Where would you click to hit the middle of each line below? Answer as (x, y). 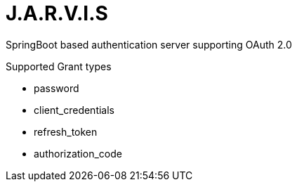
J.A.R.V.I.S (57, 13)
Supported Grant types (59, 66)
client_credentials (74, 110)
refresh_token (66, 131)
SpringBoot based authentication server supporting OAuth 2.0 (149, 44)
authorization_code (78, 153)
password (57, 88)
